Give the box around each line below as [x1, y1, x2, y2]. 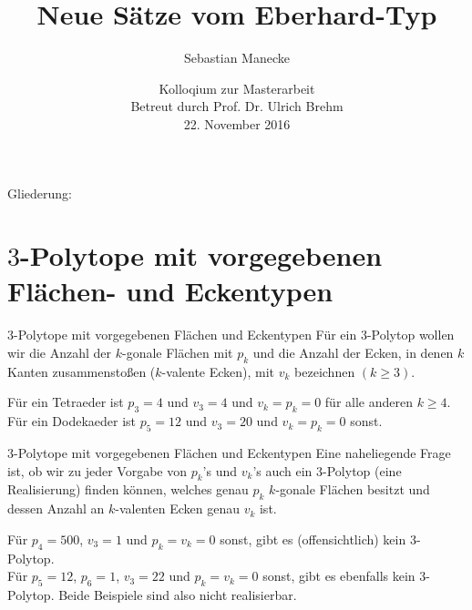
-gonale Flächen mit [122, 343, 233, 361]
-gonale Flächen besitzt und [275, 480, 430, 499]
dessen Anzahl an [7, 499, 105, 518]
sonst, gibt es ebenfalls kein [262, 566, 416, 585]
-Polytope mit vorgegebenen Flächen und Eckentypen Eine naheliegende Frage [14, 442, 451, 462]
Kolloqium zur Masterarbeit [159, 78, 315, 97]
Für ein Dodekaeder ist [7, 412, 137, 431]
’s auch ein [252, 461, 313, 480]
